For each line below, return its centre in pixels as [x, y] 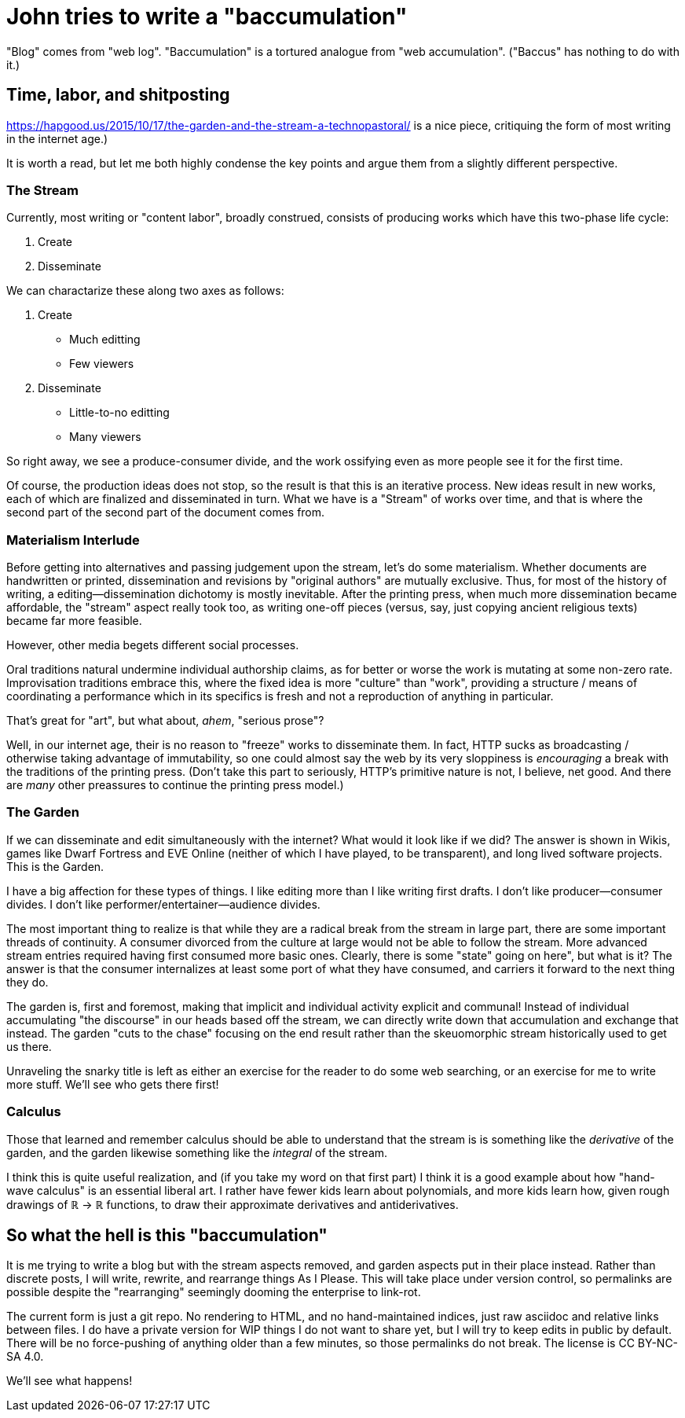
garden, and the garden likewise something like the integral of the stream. [197, 1152]
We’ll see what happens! [70, 1381]
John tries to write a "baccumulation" [207, 17]
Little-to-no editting [119, 413]
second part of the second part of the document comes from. [166, 512]
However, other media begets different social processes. [153, 645]
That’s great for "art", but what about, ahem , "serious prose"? [165, 721]
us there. [29, 1046]
